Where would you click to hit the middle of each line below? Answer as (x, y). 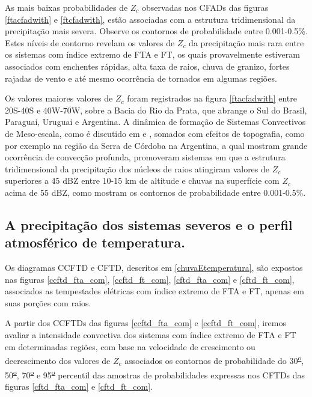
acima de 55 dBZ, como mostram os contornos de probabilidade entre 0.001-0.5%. (155, 192)
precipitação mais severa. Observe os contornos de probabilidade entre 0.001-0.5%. (156, 31)
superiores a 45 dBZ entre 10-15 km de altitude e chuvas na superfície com (142, 180)
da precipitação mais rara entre (246, 42)
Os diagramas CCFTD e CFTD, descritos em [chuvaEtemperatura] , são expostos (154, 268)
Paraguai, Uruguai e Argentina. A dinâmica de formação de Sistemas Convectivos (155, 122)
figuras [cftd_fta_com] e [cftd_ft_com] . (79, 386)
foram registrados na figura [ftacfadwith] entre (212, 98)
